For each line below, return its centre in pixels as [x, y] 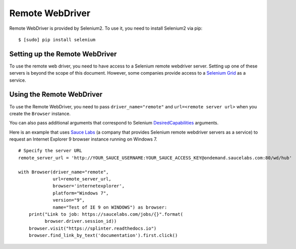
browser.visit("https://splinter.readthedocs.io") [93, 228]
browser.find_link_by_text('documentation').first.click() [103, 235]
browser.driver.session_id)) [81, 221]
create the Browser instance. [40, 113]
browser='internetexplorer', [89, 186]
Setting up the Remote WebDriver [63, 54]
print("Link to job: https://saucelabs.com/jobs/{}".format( [106, 214]
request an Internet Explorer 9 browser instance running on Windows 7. [83, 139]
